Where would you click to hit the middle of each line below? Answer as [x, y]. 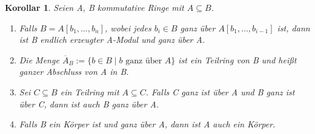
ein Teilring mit [90, 91]
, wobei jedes [128, 27]
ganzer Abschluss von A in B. [74, 72]
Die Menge [39, 59]
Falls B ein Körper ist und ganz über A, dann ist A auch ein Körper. [147, 124]
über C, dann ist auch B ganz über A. [89, 104]
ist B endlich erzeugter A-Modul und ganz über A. [112, 40]
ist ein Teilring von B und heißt [237, 59]
